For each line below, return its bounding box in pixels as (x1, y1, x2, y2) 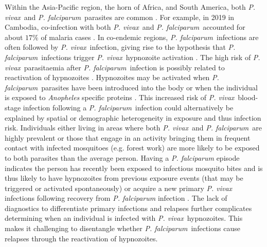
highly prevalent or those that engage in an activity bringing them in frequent (5, 132, 251, 143)
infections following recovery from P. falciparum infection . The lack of (5, 193, 227, 203)
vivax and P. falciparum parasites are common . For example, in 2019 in (5, 11, 235, 22)
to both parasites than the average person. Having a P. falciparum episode (5, 152, 240, 163)
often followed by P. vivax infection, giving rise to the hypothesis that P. (5, 42, 236, 52)
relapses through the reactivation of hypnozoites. (5, 233, 158, 243)
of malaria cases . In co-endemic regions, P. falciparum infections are (41, 31, 259, 42)
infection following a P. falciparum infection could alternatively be (23, 102, 234, 112)
